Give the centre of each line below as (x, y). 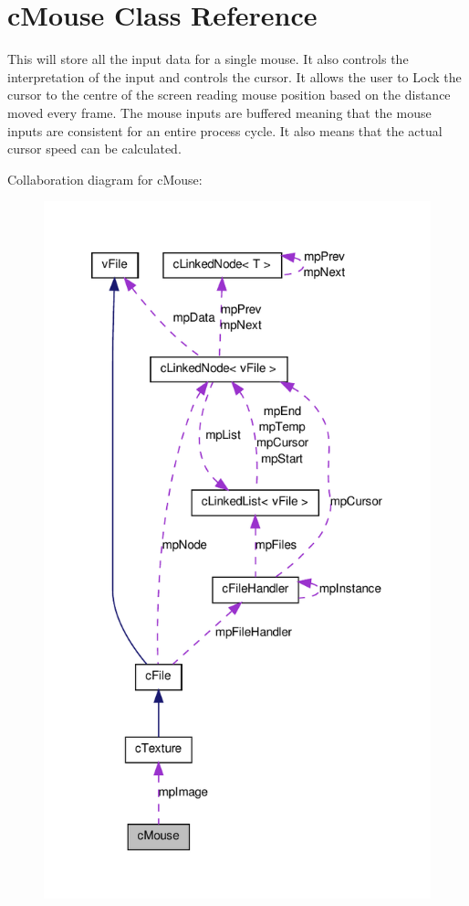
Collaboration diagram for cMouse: (105, 179)
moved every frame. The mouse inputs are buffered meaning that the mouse (219, 112)
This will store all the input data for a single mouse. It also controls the (208, 59)
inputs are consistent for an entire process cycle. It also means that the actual (225, 130)
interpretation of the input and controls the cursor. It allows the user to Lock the (234, 76)
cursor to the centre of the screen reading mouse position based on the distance (229, 95)
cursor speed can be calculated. (94, 149)
